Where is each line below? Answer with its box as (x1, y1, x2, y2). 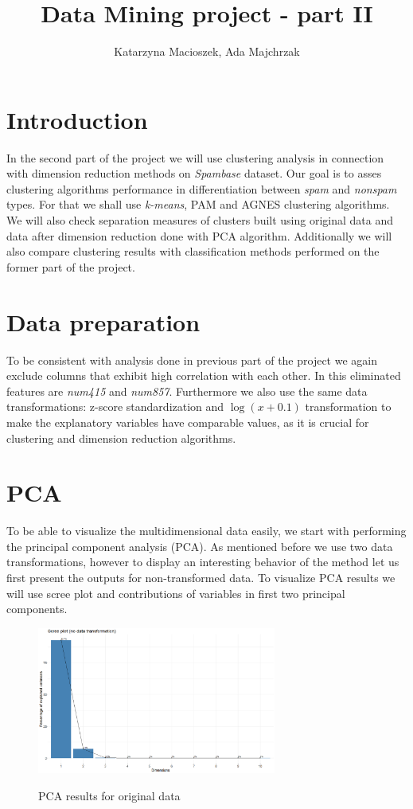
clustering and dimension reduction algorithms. (6, 429, 236, 446)
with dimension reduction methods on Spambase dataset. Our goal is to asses (6, 165, 382, 182)
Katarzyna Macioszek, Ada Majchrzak (114, 43, 300, 60)
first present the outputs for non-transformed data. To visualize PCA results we (6, 569, 395, 585)
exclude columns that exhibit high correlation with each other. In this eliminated (6, 367, 401, 384)
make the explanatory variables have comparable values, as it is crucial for (6, 413, 369, 430)
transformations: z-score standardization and (6, 398, 224, 415)
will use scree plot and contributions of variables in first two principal (6, 584, 345, 601)
